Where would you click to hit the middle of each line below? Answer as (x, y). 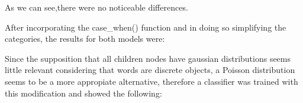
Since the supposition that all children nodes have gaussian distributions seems (148, 58)
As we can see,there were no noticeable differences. (96, 7)
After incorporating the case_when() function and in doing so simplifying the (146, 27)
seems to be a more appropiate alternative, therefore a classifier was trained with (151, 81)
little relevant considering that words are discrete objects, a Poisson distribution (150, 70)
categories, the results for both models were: (85, 39)
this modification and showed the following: (83, 93)
